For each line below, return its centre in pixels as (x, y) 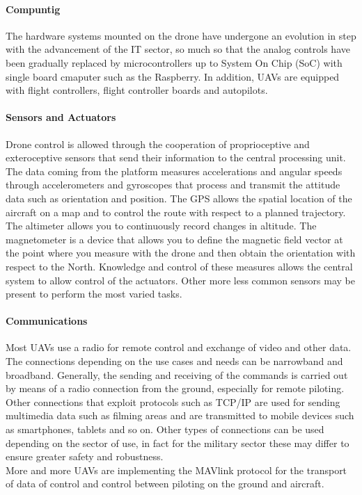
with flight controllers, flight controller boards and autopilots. (137, 90)
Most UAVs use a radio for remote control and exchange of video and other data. (179, 347)
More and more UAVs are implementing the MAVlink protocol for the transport (176, 470)
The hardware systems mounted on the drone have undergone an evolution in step (181, 35)
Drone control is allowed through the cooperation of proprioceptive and (158, 144)
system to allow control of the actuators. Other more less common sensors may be (180, 280)
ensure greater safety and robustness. (85, 456)
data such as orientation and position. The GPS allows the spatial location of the (179, 198)
